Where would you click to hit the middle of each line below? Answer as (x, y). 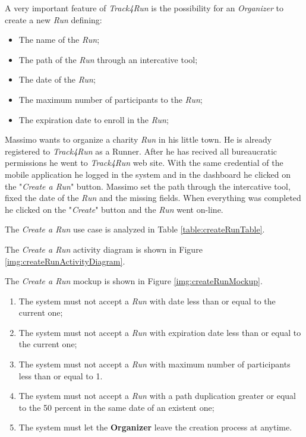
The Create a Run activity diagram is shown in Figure (104, 249)
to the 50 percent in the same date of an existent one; (116, 407)
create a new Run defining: (53, 19)
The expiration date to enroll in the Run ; (94, 119)
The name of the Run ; (59, 40)
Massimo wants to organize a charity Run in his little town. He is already (138, 139)
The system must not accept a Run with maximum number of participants (154, 364)
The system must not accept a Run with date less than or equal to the (147, 301)
